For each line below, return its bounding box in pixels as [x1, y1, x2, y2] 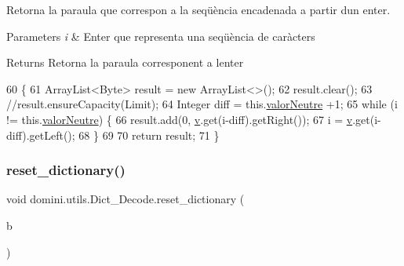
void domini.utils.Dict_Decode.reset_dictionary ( [6, 191, 245, 207]
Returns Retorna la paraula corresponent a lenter [6, 54, 244, 71]
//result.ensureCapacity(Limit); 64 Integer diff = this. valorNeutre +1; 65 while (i [6, 96, 398, 112]
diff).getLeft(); [6, 126, 75, 143]
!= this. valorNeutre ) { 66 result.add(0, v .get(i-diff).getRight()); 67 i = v [6, 111, 353, 127]
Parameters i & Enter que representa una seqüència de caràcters [6, 27, 315, 44]
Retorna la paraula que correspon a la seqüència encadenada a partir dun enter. [6, 2, 391, 17]
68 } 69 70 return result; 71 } [78, 126, 220, 143]
